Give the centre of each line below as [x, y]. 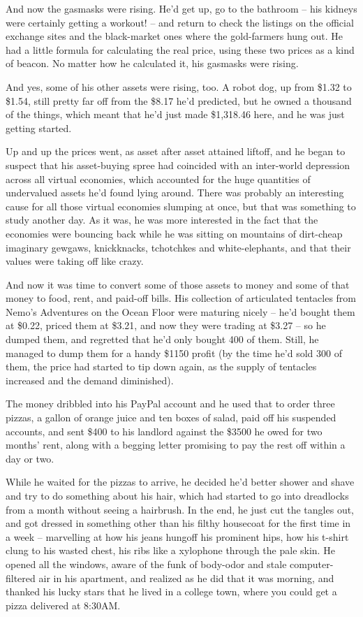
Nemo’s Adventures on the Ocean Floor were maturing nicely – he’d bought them [180, 311]
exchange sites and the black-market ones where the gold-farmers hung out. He [175, 36]
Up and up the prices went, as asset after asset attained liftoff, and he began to [176, 151]
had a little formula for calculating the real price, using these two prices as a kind [180, 49]
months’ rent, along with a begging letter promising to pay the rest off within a [176, 445]
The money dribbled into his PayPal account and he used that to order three [170, 404]
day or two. [30, 458]
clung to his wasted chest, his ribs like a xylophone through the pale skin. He [170, 550]
